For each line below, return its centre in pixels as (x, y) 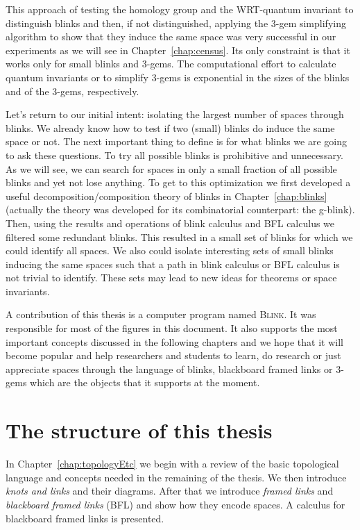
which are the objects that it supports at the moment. (145, 382)
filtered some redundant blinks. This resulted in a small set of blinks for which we (179, 237)
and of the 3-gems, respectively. (72, 91)
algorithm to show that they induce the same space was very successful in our (171, 36)
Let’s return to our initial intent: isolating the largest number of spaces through (175, 114)
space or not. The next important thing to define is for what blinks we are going (176, 141)
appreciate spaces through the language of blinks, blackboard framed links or (169, 368)
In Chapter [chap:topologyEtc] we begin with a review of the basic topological (172, 464)
